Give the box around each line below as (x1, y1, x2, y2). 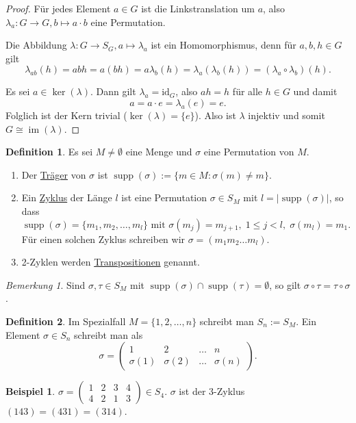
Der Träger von (21, 167, 86, 181)
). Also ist (194, 107, 236, 122)
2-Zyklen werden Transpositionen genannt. (21, 255, 200, 269)
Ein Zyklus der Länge (21, 190, 112, 205)
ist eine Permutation (121, 190, 207, 205)
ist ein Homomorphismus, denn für (151, 38, 296, 52)
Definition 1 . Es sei (5, 144, 93, 159)
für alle (232, 84, 263, 99)
